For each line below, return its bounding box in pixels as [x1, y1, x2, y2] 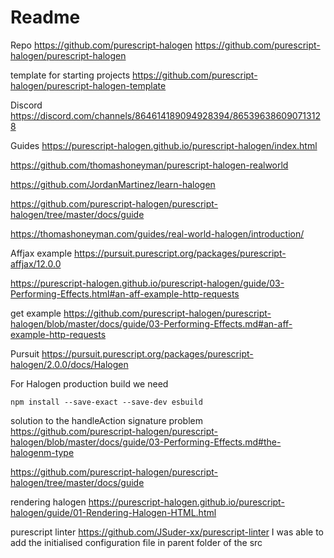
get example [10, 307, 62, 319]
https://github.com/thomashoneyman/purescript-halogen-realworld [10, 159, 289, 171]
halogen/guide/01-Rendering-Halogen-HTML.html [10, 506, 217, 518]
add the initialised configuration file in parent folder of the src [10, 536, 263, 548]
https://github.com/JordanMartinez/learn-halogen [10, 178, 216, 190]
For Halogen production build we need [10, 377, 169, 390]
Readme [10, 6, 81, 29]
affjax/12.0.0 [10, 257, 62, 270]
